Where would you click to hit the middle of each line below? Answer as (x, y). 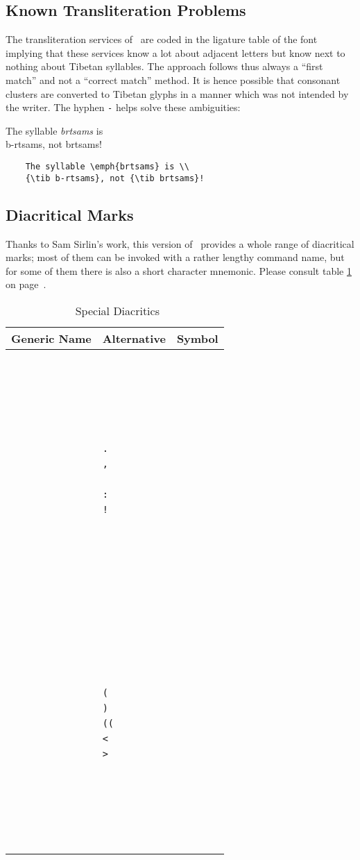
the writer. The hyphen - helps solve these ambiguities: (123, 107)
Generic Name (51, 338)
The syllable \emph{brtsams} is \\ (107, 167)
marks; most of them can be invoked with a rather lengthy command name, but (175, 257)
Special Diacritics (117, 310)
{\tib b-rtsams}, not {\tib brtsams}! (115, 178)
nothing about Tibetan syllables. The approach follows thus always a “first (164, 66)
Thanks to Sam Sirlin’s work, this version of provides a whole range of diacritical (180, 243)
